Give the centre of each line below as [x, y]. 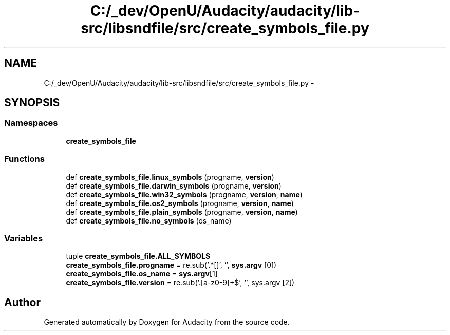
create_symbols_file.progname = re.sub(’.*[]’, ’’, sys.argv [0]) [171, 265]
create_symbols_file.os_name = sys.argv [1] [142, 274]
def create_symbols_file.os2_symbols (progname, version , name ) [180, 203]
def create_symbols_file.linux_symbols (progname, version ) [170, 177]
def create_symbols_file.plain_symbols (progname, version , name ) [182, 212]
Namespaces [31, 123]
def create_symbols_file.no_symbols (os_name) [149, 220]
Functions [24, 159]
